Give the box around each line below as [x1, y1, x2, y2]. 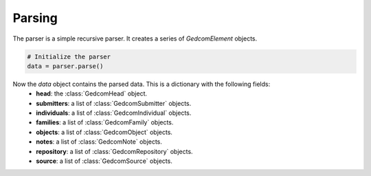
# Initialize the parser [27, 52, 111, 60]
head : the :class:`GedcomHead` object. [36, 89, 148, 98]
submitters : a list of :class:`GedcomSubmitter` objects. [36, 99, 192, 107]
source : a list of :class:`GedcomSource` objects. [36, 157, 173, 165]
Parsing [12, 10, 58, 25]
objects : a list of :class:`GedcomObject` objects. [36, 128, 173, 136]
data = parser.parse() [27, 62, 104, 70]
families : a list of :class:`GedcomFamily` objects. [36, 118, 174, 126]
